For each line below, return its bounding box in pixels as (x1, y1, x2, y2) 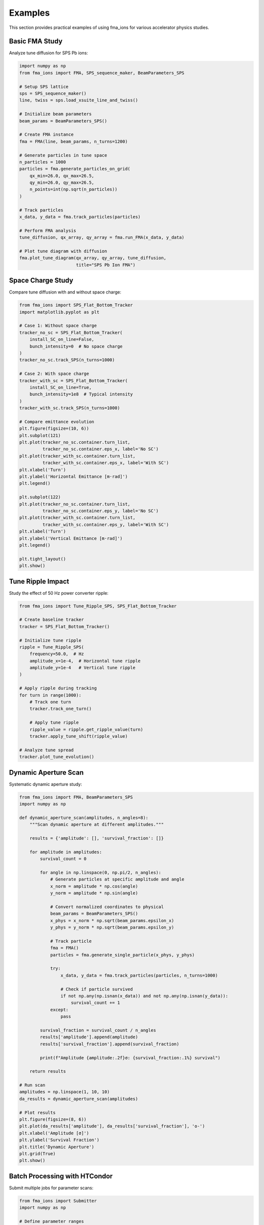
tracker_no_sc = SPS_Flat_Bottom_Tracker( (19, 330, 123, 335)
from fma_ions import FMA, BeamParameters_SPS (19, 794, 133, 800)
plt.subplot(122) (19, 494, 61, 500)
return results (29, 1069, 66, 1074)
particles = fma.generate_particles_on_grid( (19, 166, 131, 171)
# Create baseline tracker (19, 617, 84, 622)
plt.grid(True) (19, 1151, 56, 1156)
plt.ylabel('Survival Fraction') (19, 1137, 100, 1143)
